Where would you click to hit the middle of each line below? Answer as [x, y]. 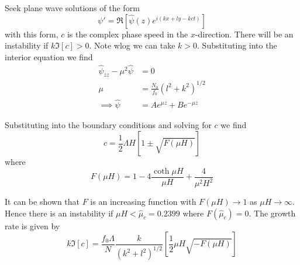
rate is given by [32, 226]
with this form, [32, 34]
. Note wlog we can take [132, 45]
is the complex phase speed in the [127, 34]
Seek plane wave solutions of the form [72, 8]
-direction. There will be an [244, 34]
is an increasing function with [143, 202]
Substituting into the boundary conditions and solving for [108, 125]
